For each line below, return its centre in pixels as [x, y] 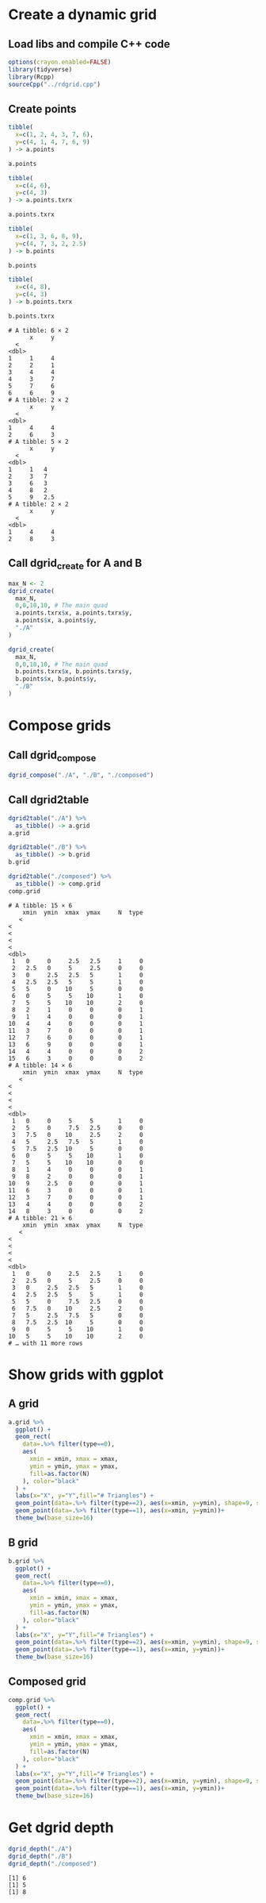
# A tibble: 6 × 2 [38, 330]
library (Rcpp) [32, 77]
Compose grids [60, 726]
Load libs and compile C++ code [89, 44]
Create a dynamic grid [83, 15]
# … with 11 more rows [46, 1343]
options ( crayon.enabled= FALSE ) [60, 62]
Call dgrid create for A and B [75, 564]
